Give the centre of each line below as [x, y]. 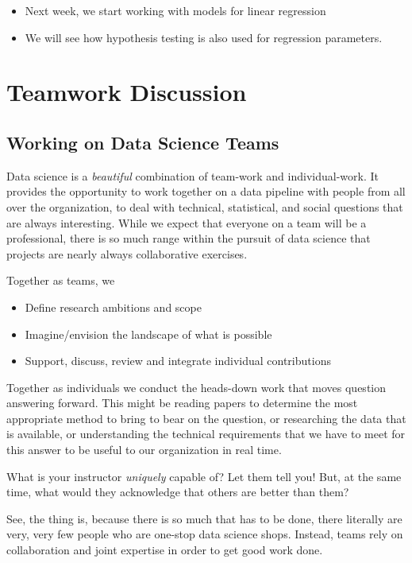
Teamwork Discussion [127, 92]
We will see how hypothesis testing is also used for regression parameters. [204, 37]
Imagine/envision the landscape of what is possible [148, 334]
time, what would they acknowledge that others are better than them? [178, 492]
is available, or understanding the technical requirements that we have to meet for [206, 434]
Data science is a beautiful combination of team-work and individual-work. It [193, 175]
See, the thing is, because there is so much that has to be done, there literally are [204, 518]
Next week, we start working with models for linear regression [175, 10]
